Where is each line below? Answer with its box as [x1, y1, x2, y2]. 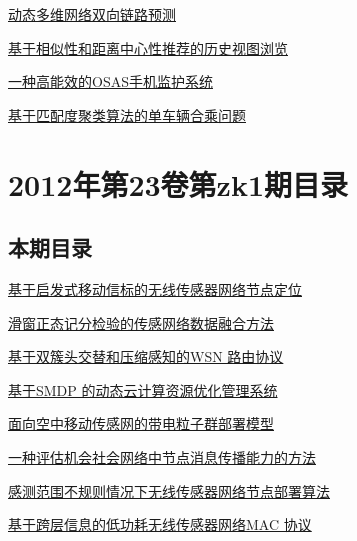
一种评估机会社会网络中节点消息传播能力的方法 [8, 446, 316, 467]
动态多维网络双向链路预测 [8, 4, 176, 24]
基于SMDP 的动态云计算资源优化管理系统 [8, 379, 278, 400]
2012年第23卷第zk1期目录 [8, 163, 349, 204]
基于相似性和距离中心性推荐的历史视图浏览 [8, 37, 288, 58]
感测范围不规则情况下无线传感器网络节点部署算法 [8, 480, 330, 501]
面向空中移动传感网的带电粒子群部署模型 [8, 413, 274, 434]
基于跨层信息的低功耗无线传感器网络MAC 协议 [8, 514, 312, 535]
